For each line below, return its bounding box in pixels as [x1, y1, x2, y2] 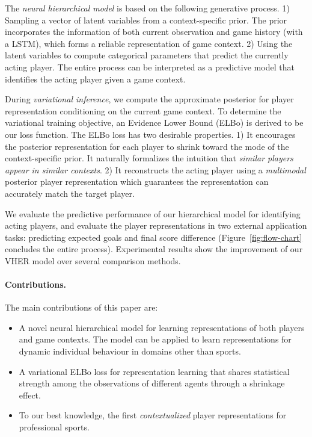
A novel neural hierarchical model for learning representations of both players [19, 321, 305, 333]
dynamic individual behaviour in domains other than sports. [19, 345, 241, 358]
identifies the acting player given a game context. [5, 72, 186, 85]
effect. [19, 388, 41, 401]
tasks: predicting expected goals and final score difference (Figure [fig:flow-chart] [5, 231, 302, 243]
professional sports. [19, 421, 90, 433]
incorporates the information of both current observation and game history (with [5, 25, 303, 38]
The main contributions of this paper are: [5, 301, 158, 314]
